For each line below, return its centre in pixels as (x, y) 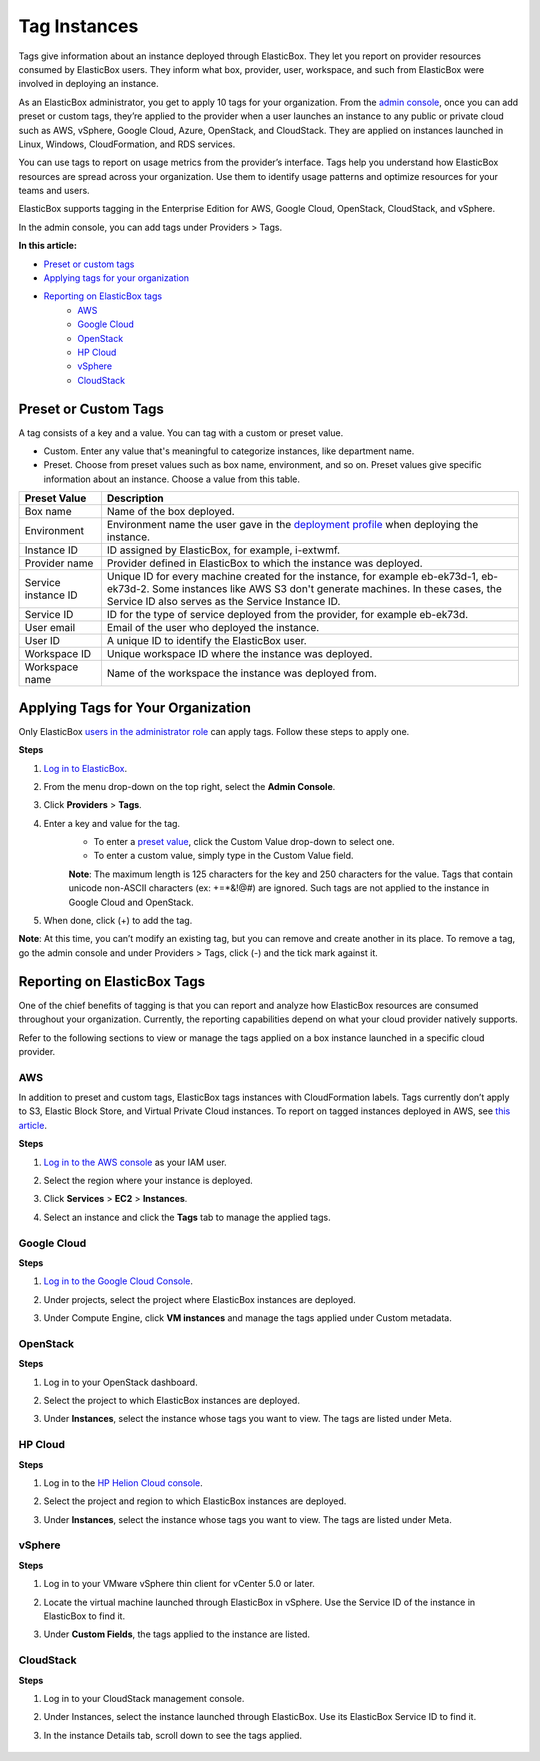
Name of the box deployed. (170, 512)
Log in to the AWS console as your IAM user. (135, 1162)
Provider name (59, 563)
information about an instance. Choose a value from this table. (171, 479)
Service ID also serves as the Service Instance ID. (223, 602)
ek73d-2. (128, 589)
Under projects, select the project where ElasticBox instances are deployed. (200, 1299)
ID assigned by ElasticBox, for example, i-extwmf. (223, 550)
